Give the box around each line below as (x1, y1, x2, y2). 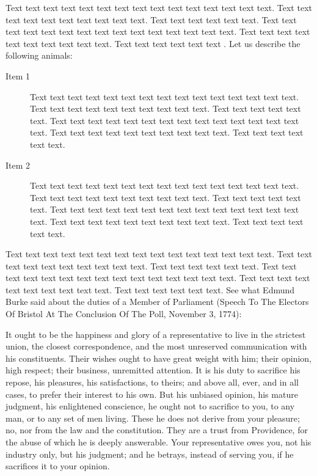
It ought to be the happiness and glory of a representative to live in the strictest (5, 328, 306, 340)
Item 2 (5, 158, 31, 171)
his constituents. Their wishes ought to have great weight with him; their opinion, (5, 351, 312, 364)
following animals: (5, 49, 73, 62)
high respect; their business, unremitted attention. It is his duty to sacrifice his (5, 364, 301, 376)
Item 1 (5, 69, 31, 82)
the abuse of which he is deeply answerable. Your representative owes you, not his (5, 436, 312, 448)
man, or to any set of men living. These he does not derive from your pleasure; (5, 411, 300, 424)
